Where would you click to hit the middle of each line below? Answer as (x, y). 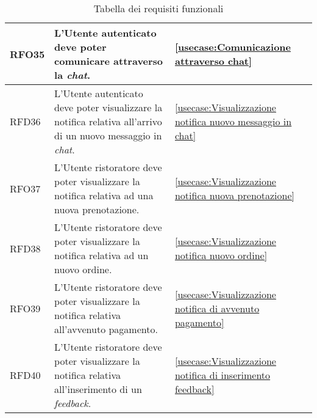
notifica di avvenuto (217, 308)
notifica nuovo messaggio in (233, 121)
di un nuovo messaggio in (108, 135)
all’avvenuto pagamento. (106, 329)
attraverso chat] (213, 61)
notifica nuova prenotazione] (235, 195)
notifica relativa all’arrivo (108, 121)
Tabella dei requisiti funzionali (158, 8)
